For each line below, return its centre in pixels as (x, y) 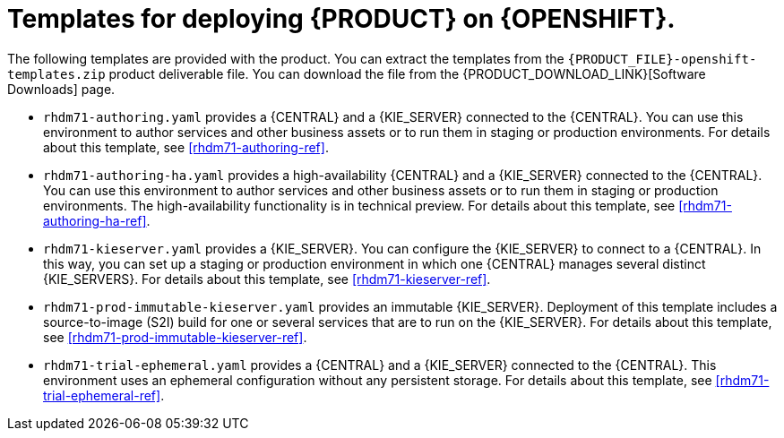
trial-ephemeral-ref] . (104, 395)
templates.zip (56, 74)
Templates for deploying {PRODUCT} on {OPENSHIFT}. (341, 19)
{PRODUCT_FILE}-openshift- (662, 59)
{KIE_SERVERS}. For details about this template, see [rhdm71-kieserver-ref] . (267, 279)
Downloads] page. (61, 89)
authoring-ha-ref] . (97, 220)
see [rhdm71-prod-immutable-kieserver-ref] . (175, 337)
